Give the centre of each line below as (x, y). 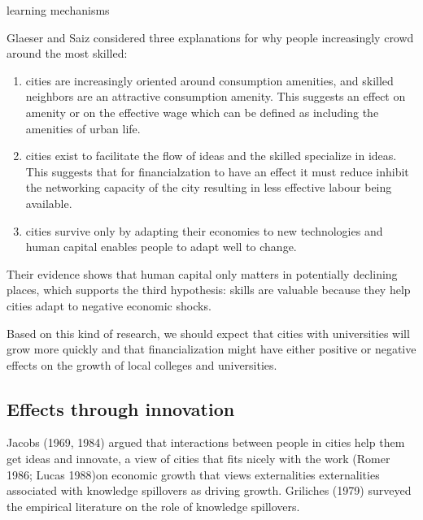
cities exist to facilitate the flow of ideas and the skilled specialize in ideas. (211, 156)
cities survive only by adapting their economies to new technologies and (204, 230)
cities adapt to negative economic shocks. (109, 305)
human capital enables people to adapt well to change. (161, 247)
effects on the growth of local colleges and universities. (142, 364)
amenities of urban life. (83, 128)
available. (49, 203)
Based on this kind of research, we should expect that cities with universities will (208, 333)
